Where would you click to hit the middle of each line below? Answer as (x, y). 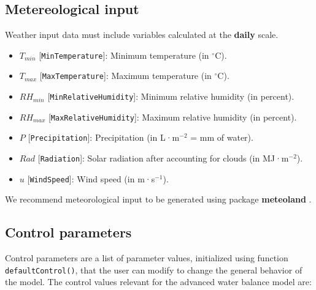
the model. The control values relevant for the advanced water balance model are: (158, 282)
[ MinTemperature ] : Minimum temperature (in (124, 55)
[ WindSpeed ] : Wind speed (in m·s (91, 178)
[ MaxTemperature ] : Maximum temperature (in (125, 76)
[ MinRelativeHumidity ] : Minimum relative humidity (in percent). (171, 96)
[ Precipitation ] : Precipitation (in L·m (104, 137)
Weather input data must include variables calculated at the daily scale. (142, 35)
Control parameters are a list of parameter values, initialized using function (147, 258)
